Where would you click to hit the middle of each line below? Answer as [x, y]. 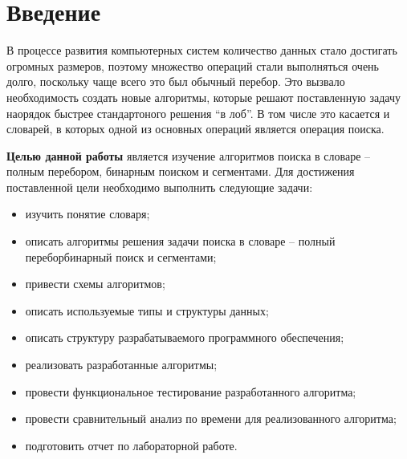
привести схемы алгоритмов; [95, 284]
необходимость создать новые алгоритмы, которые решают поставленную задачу [203, 97]
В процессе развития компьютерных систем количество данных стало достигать [202, 50]
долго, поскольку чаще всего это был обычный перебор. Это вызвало [176, 81]
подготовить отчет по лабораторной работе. [131, 445]
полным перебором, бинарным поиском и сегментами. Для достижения [181, 171]
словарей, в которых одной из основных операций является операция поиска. [195, 129]
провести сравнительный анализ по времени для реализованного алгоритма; [211, 418]
